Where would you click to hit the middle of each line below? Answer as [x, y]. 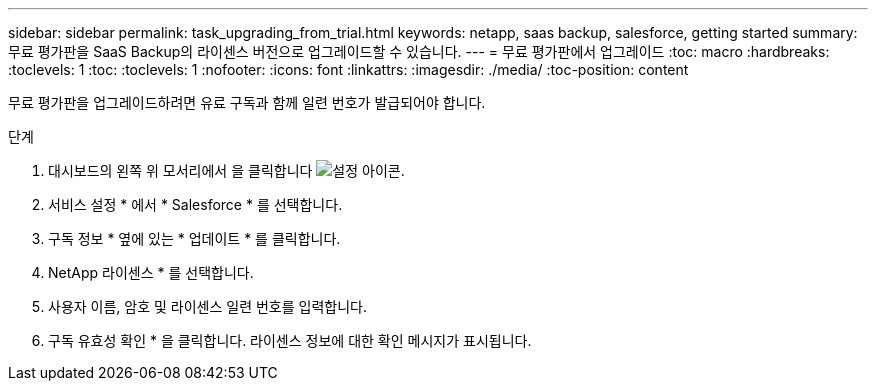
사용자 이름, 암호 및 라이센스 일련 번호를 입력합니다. [207, 306]
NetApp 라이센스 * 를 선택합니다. [151, 272]
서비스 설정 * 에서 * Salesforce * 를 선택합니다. [195, 204]
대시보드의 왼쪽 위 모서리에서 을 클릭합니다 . [226, 170]
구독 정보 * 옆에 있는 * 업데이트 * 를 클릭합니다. [194, 238]
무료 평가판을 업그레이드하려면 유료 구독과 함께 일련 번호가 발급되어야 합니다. [247, 102]
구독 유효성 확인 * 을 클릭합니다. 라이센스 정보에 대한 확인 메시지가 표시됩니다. [290, 340]
